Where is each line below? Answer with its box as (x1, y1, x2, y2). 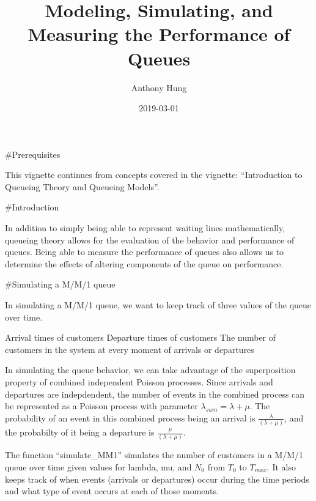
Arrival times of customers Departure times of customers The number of (5, 331, 276, 344)
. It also (266, 461, 296, 473)
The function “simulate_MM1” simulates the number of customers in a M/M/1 (5, 448, 304, 461)
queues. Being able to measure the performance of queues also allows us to (5, 245, 284, 258)
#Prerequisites (5, 147, 61, 160)
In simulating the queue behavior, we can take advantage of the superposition (5, 363, 296, 376)
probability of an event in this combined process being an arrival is (5, 411, 255, 424)
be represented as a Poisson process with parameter (5, 399, 198, 412)
